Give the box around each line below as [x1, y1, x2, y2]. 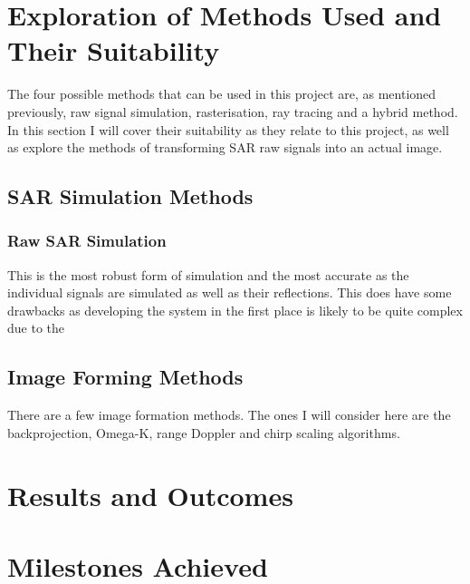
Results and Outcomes [7, 476, 293, 513]
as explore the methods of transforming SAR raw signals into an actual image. [7, 138, 443, 157]
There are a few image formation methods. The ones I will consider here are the [7, 405, 451, 424]
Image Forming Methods [7, 363, 244, 391]
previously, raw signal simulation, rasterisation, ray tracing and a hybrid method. [7, 102, 458, 121]
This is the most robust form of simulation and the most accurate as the [7, 265, 409, 284]
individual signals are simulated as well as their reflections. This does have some [7, 283, 452, 302]
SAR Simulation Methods [7, 182, 254, 210]
